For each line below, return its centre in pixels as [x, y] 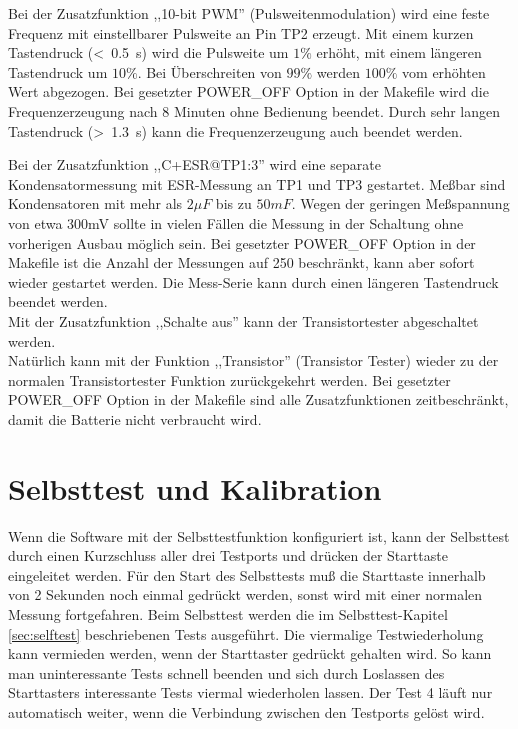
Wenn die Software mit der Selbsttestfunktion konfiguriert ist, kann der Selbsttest [259, 535]
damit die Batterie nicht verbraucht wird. [135, 418]
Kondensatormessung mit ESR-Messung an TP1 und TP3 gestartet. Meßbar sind [257, 183]
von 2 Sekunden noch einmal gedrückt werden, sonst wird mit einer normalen [245, 594]
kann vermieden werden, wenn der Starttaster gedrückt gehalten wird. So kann [250, 653]
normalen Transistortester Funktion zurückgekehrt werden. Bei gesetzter [229, 379]
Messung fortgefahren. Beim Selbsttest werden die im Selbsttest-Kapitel [228, 613]
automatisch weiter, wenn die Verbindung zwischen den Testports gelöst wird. [246, 711]
